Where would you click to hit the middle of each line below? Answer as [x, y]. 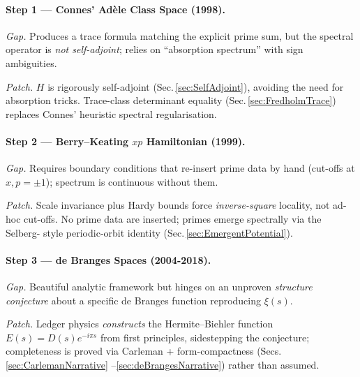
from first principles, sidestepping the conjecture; [205, 337]
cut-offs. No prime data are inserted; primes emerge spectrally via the [173, 218]
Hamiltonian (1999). [196, 141]
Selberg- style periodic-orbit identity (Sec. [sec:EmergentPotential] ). [149, 232]
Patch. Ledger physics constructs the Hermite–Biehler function [140, 324]
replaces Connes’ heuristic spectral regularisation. [111, 113]
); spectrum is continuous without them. [132, 181]
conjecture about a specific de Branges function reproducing [134, 300]
